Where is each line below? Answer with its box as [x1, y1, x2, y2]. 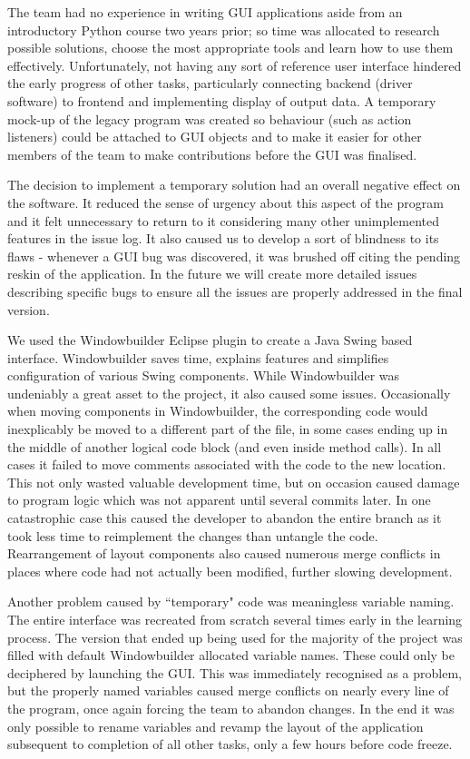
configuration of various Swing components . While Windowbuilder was [7, 366, 400, 385]
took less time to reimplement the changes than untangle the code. [7, 526, 378, 545]
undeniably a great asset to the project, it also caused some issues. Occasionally [7, 383, 451, 402]
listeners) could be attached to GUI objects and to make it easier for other [7, 127, 422, 146]
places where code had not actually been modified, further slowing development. [7, 561, 453, 580]
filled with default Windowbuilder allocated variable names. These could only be [7, 646, 455, 665]
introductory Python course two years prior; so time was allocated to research [7, 20, 440, 39]
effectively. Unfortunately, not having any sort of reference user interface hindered [7, 55, 462, 74]
